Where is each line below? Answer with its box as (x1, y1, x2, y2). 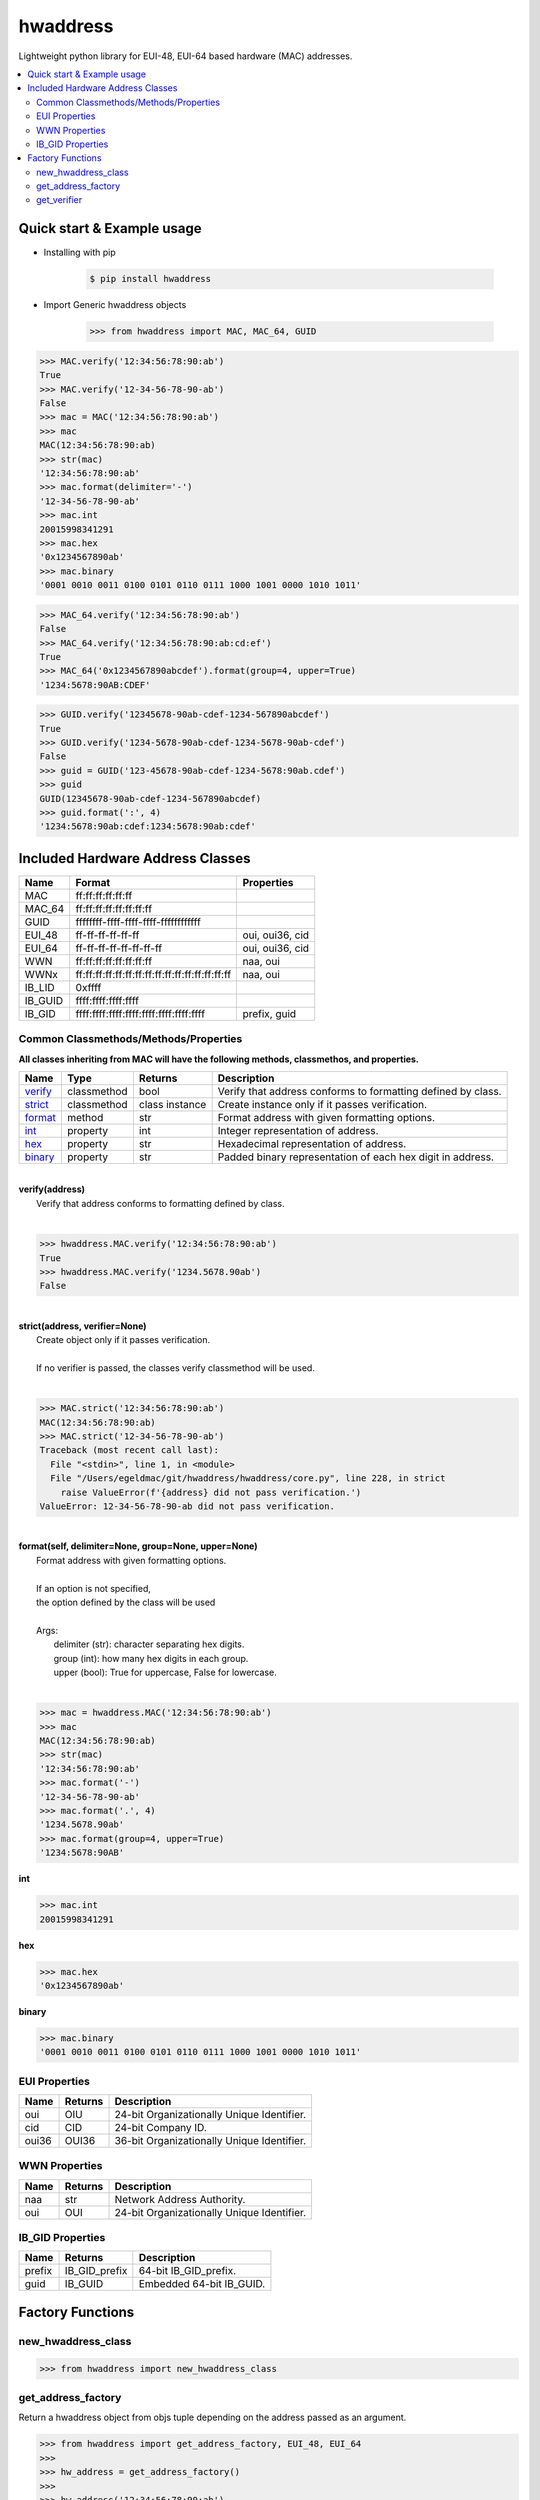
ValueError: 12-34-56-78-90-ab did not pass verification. (39, 1501, 335, 1512)
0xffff (75, 980, 102, 994)
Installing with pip (43, 246, 117, 259)
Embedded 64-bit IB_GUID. (138, 2277, 266, 2291)
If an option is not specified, (36, 1582, 152, 1594)
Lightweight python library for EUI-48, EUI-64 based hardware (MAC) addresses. (18, 50, 353, 62)
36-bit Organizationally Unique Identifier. (114, 2133, 307, 2147)
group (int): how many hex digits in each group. (53, 1652, 249, 1664)
